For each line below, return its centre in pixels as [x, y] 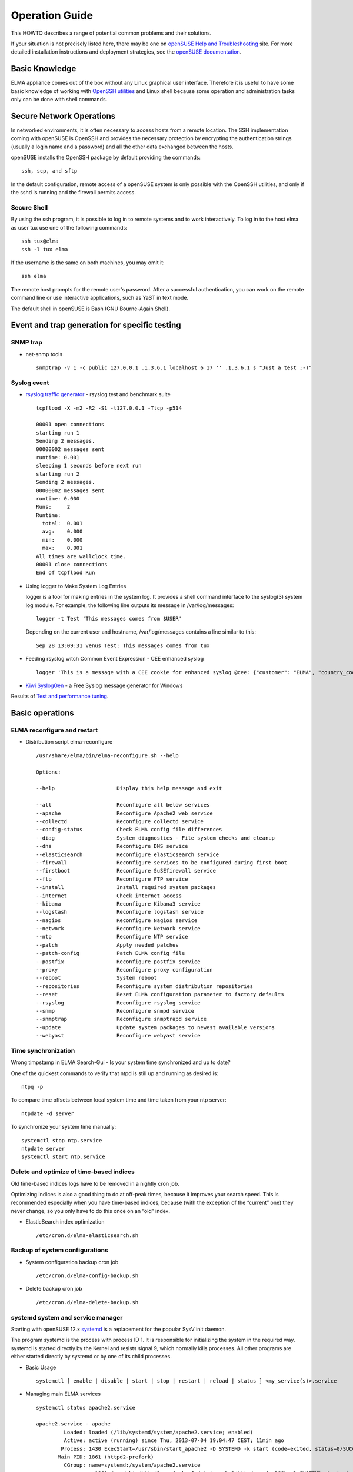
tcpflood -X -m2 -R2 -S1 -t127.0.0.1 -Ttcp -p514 [109, 408]
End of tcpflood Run [66, 573]
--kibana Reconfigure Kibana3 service [118, 904]
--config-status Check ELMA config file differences [129, 830]
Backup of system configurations [59, 1250]
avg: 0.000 [62, 532]
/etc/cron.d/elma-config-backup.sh [87, 1276]
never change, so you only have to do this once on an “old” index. [91, 1211]
